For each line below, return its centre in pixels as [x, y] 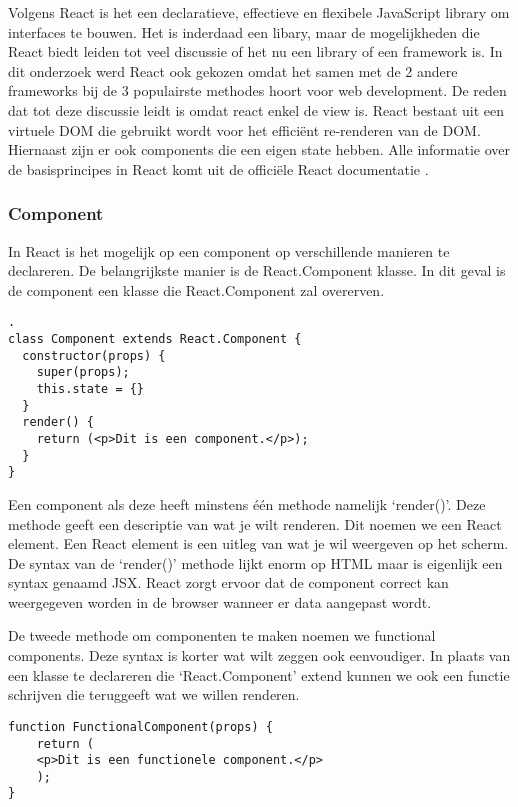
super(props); [83, 372]
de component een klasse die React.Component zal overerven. [196, 289]
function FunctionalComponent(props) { [140, 726]
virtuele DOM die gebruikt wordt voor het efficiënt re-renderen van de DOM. [244, 129]
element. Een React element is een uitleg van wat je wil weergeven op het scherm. [258, 543]
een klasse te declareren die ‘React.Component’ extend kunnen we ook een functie [259, 674]
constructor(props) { [94, 355]
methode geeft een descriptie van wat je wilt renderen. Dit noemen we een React [255, 523]
